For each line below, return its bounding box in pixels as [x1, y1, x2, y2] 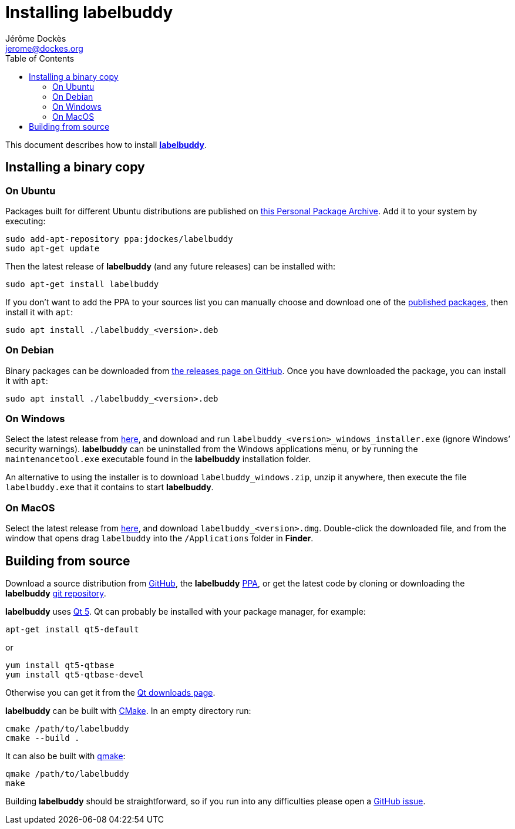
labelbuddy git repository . [5, 588, 106, 599]
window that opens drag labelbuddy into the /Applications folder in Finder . [5, 533, 314, 544]
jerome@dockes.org [5, 43, 83, 53]
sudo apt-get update [5, 243, 100, 253]
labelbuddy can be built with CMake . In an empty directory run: [5, 706, 251, 716]
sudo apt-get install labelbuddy [5, 279, 159, 289]
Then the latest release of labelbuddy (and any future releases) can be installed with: [5, 261, 336, 271]
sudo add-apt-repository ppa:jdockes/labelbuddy [5, 234, 233, 244]
